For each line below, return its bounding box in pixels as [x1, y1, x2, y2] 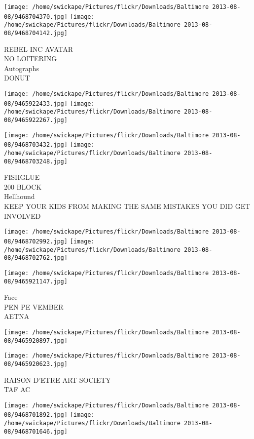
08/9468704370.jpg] [4, 13, 68, 20]
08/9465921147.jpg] [4, 278, 68, 285]
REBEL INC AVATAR [4, 43, 73, 54]
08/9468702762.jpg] [4, 254, 68, 262]
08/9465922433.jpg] [4, 100, 68, 107]
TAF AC [4, 384, 31, 395]
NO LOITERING [4, 53, 57, 64]
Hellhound [4, 191, 35, 201]
